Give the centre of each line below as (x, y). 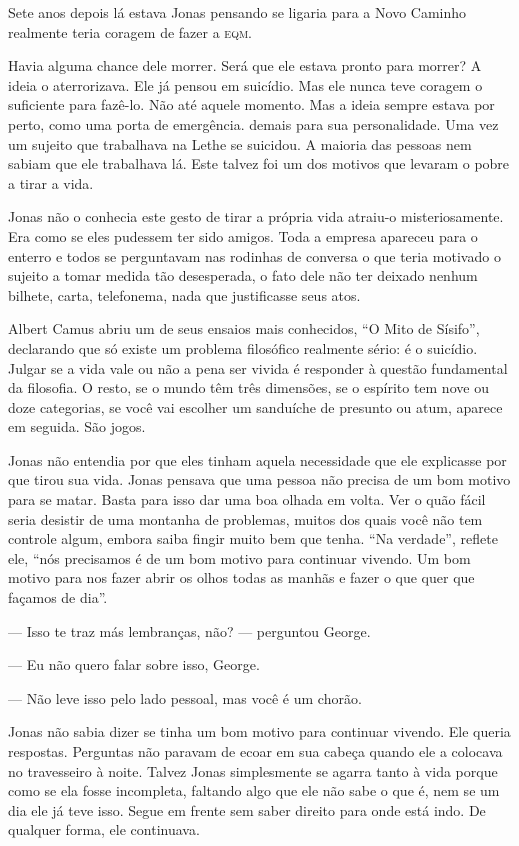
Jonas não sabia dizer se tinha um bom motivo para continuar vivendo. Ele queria (259, 731)
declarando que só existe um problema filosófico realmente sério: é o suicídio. (243, 347)
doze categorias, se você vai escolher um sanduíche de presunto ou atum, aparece (255, 406)
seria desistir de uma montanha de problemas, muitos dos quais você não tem (245, 518)
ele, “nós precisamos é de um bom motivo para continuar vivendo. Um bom (239, 557)
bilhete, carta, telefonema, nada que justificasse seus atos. (184, 294)
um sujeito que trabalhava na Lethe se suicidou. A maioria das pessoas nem (240, 143)
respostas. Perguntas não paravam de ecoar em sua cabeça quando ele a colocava (255, 751)
